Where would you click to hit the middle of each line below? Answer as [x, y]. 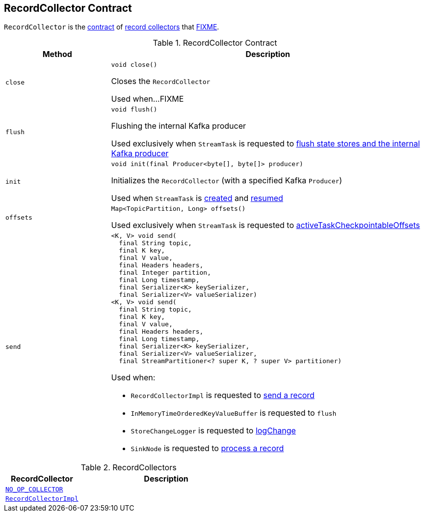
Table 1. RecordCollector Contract [215, 43]
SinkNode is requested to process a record [207, 448]
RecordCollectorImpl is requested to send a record [223, 395]
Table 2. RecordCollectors [129, 468]
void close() [134, 65]
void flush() [134, 110]
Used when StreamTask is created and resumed [197, 198]
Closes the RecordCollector [161, 81]
